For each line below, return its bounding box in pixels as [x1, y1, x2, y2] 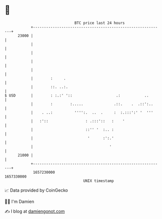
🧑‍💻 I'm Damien [4, 199, 35, 204]
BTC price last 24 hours [74, 20, 125, 25]
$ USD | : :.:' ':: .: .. [4, 93, 149, 98]
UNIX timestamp [83, 178, 114, 183]
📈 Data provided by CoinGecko [4, 187, 68, 193]
